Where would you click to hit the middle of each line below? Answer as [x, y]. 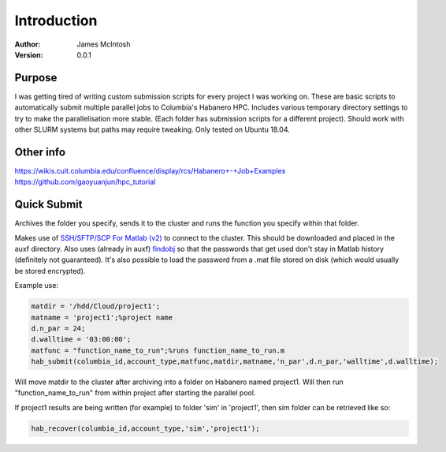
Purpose [36, 78]
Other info [40, 152]
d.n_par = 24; [58, 328]
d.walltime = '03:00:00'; [81, 340]
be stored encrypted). [50, 271]
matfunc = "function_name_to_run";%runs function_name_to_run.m [158, 350]
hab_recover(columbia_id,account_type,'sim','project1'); [145, 428]
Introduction [56, 21]
